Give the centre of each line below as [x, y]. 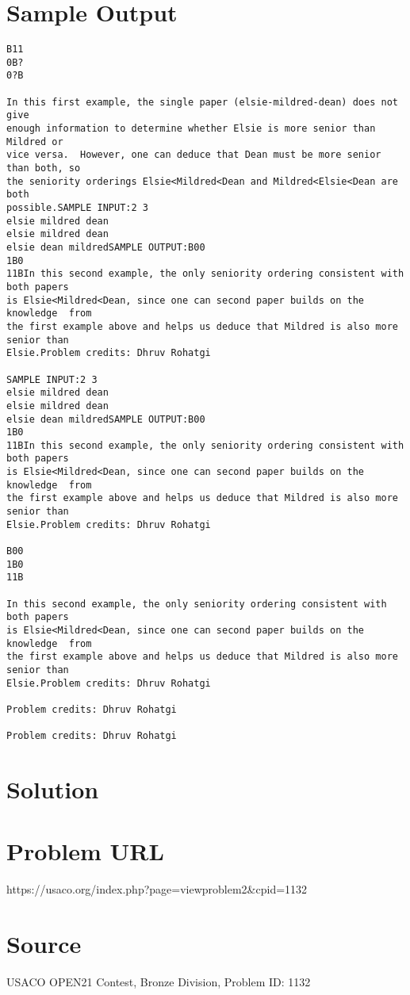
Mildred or [35, 142]
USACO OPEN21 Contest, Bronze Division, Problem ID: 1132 [159, 982]
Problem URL [85, 851]
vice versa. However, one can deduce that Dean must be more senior [194, 155]
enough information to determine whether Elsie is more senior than [191, 129]
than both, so [44, 168]
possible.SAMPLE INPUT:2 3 [77, 208]
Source [44, 944]
